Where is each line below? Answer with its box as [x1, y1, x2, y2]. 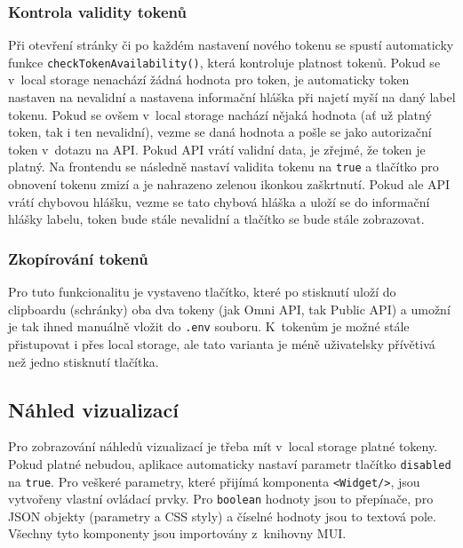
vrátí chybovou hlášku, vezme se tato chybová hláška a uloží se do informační [8, 192, 430, 210]
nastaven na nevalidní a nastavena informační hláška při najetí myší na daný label [8, 88, 456, 107]
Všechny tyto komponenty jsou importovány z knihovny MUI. [8, 524, 347, 543]
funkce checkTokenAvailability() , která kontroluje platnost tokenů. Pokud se [8, 52, 441, 71]
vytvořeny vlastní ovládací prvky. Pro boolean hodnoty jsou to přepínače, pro [8, 489, 434, 508]
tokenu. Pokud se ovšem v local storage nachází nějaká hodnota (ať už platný [8, 105, 432, 123]
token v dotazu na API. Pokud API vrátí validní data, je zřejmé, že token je [8, 139, 426, 158]
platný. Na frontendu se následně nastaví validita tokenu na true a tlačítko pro [8, 157, 439, 176]
